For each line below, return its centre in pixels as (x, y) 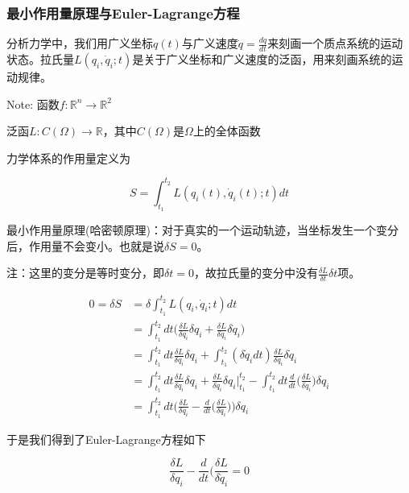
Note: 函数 (33, 104)
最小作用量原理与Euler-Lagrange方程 (123, 12)
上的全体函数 (227, 131)
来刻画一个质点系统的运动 (335, 43)
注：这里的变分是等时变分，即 (85, 273)
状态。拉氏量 (40, 59)
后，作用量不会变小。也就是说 (85, 245)
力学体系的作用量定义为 (68, 157)
